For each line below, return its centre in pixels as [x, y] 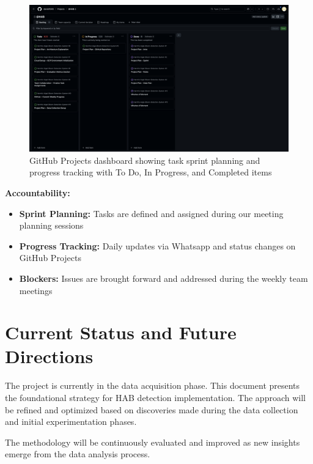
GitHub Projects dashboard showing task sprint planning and [145, 160]
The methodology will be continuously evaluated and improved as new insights [153, 442]
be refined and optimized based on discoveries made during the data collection [152, 409]
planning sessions [51, 225]
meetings [36, 290]
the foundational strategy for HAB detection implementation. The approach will [155, 397]
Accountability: [38, 192]
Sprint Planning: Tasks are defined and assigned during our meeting [151, 213]
